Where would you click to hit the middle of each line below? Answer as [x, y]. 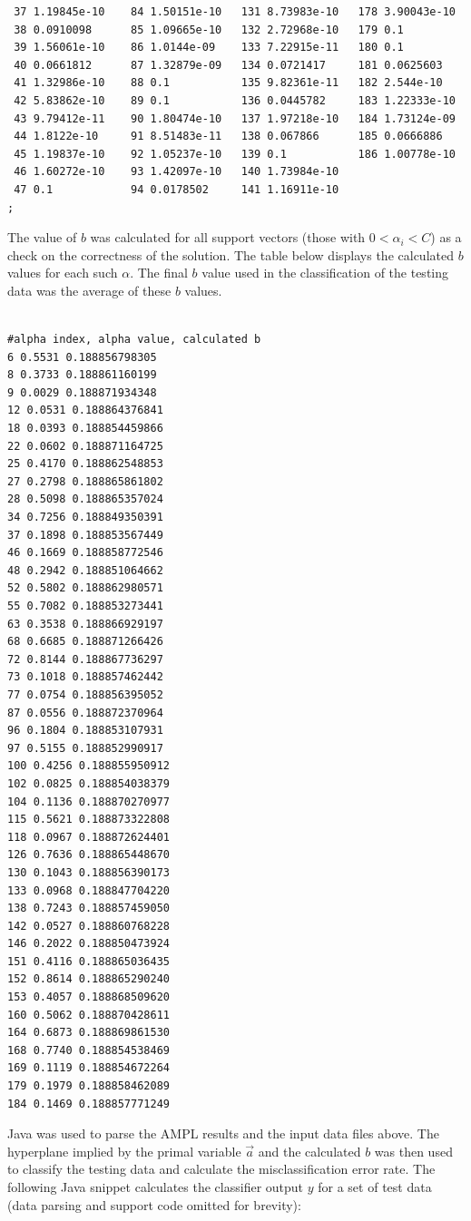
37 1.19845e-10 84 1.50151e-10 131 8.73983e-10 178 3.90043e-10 [235, 12]
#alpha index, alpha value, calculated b [134, 340]
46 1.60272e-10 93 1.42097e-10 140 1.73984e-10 [177, 172]
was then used [413, 1151]
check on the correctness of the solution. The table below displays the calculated [231, 254]
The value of [42, 237]
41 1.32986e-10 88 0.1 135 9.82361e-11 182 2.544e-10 [228, 83]
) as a [446, 237]
